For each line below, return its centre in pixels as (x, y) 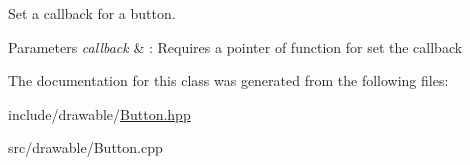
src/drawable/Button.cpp (85, 147)
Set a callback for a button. (92, 13)
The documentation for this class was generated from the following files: (228, 80)
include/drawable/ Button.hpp (99, 113)
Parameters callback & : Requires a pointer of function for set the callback (235, 46)
